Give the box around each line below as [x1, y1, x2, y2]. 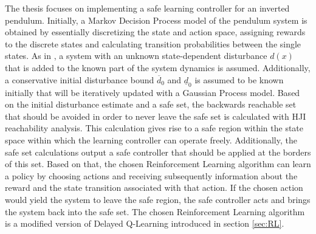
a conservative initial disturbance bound [5, 73, 154, 86]
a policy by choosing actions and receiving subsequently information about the [5, 169, 298, 182]
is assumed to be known [194, 73, 284, 86]
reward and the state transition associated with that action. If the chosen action [5, 181, 303, 194]
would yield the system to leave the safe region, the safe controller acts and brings [5, 193, 311, 205]
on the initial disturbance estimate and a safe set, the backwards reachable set [5, 98, 297, 111]
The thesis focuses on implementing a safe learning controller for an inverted [5, 2, 290, 14]
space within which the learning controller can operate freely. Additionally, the [5, 133, 297, 146]
